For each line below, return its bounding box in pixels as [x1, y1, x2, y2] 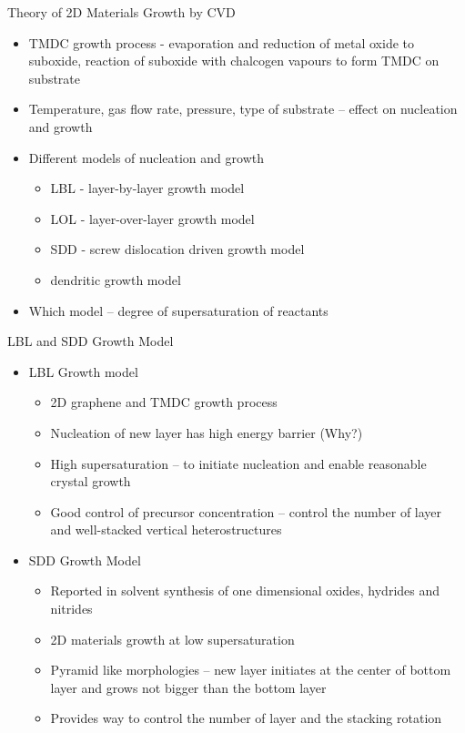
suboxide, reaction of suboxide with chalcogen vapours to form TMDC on [28, 51, 440, 70]
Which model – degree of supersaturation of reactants [28, 300, 329, 320]
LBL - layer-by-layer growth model [50, 178, 245, 198]
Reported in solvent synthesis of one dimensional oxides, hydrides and [50, 581, 440, 600]
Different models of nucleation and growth [28, 148, 264, 167]
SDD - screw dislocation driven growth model [50, 239, 305, 259]
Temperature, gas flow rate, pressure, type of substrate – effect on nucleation [28, 99, 458, 118]
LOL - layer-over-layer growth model [50, 209, 255, 228]
